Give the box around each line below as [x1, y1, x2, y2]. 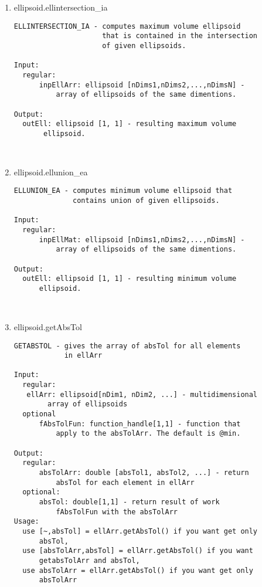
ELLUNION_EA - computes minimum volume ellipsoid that [13, 186, 233, 195]
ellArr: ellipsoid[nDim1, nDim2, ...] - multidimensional [26, 390, 258, 399]
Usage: [13, 517, 39, 526]
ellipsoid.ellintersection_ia [13, 1, 108, 13]
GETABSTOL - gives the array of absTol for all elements [13, 341, 241, 350]
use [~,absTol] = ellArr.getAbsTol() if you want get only [22, 527, 258, 535]
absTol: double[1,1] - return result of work [39, 498, 220, 506]
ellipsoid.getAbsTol [13, 320, 82, 332]
